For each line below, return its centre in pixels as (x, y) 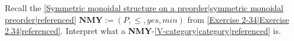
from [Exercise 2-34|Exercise (238, 19)
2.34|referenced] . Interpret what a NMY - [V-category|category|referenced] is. (143, 31)
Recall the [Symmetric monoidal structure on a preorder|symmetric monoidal (144, 8)
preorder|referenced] (41, 19)
